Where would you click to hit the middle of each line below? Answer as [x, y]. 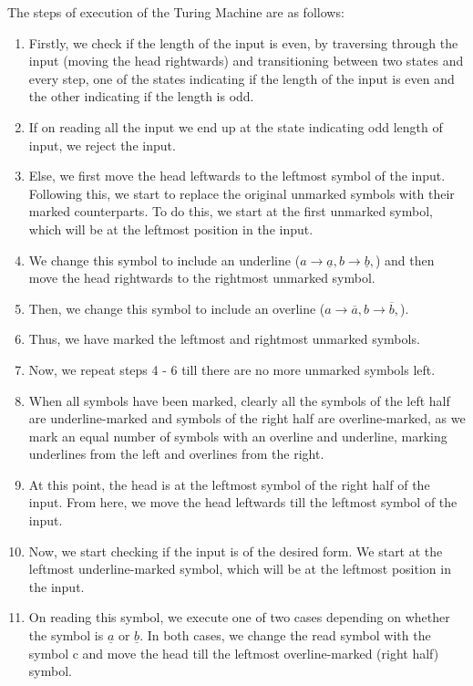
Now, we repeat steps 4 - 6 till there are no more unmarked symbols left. [232, 369]
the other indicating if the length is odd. [141, 96]
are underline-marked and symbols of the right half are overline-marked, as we [247, 418]
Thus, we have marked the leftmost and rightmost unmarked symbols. [224, 339]
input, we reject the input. [102, 145]
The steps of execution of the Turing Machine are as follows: [176, 12]
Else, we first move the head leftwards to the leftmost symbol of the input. [237, 176]
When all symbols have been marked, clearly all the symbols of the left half [239, 400]
